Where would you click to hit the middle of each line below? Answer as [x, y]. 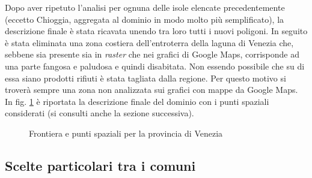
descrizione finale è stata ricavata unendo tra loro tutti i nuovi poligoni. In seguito [156, 31]
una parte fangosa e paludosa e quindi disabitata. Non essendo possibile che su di [155, 66]
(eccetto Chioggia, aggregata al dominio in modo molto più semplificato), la [145, 19]
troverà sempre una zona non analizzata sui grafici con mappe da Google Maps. [151, 90]
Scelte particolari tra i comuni [100, 165]
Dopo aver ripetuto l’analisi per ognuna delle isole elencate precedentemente [145, 7]
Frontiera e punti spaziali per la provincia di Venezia [126, 133]
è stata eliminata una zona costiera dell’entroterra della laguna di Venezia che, [149, 42]
